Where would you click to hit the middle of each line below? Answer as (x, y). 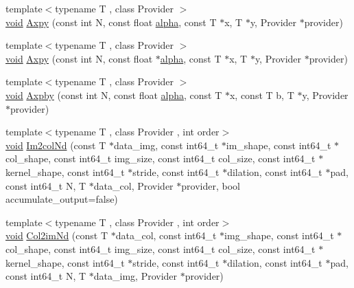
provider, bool (211, 185)
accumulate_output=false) (62, 199)
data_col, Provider (133, 185)
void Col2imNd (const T (57, 235)
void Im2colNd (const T (56, 145)
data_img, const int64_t (166, 145)
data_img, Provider (135, 276)
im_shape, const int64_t (279, 145)
